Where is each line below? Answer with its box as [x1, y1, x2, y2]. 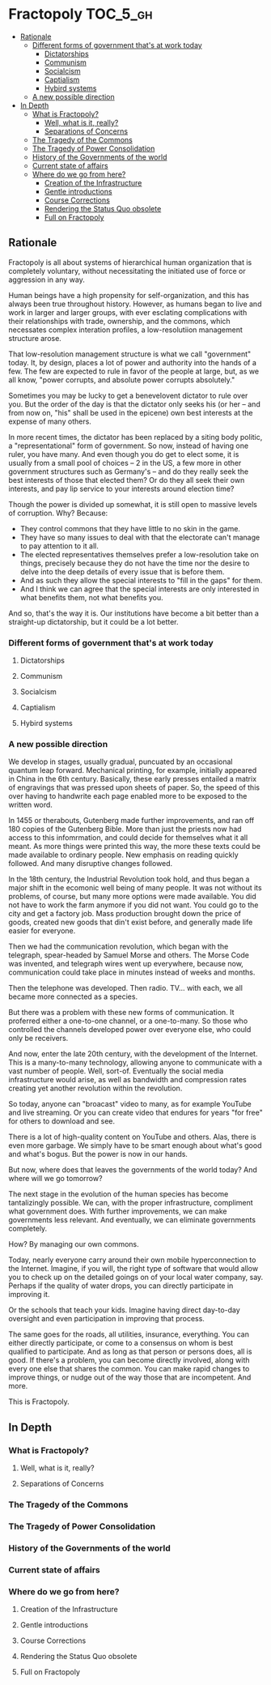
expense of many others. [8, 416, 91, 426]
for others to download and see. [8, 1116, 116, 1126]
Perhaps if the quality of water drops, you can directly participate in [8, 1281, 234, 1290]
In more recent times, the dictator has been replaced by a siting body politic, [8, 432, 263, 442]
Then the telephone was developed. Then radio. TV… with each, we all [8, 983, 243, 993]
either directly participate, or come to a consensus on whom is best [8, 1338, 234, 1348]
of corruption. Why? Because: [8, 508, 108, 518]
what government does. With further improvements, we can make [8, 1206, 228, 1216]
